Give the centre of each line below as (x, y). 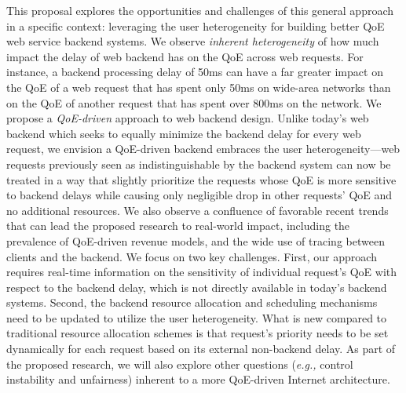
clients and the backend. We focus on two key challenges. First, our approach (192, 256)
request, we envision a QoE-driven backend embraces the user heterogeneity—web (203, 149)
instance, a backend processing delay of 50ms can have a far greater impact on (195, 72)
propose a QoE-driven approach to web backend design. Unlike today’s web (188, 118)
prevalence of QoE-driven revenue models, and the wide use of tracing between (196, 240)
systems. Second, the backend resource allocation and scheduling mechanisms (192, 302)
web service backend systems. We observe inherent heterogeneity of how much (193, 41)
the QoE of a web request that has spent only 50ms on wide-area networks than (199, 87)
